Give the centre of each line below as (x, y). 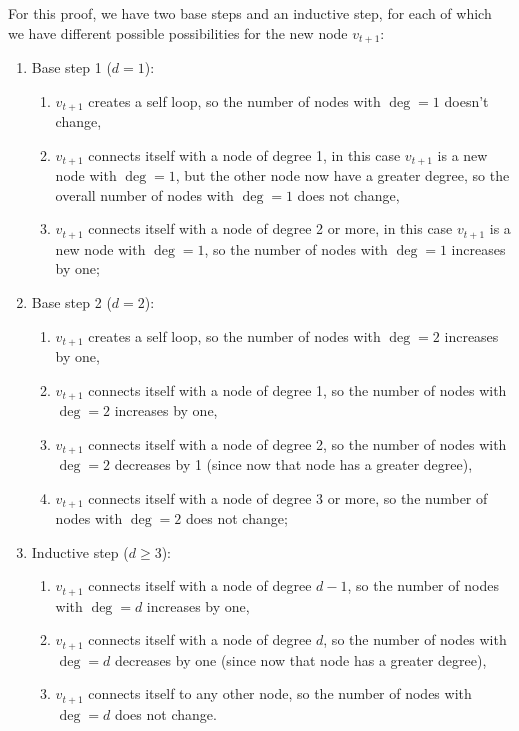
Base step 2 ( (71, 301)
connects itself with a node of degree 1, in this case (244, 154)
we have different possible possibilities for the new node (178, 32)
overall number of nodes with (144, 194)
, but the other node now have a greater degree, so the (342, 175)
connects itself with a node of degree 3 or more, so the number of (288, 497)
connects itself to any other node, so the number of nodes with (280, 693)
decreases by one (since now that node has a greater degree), (300, 659)
